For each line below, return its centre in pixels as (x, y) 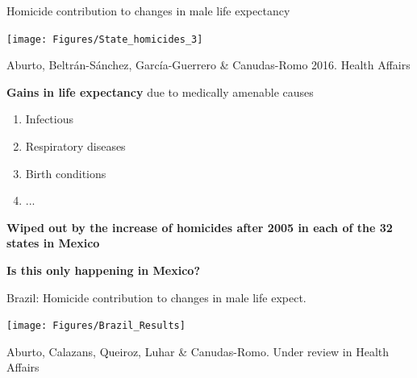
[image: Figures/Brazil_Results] (96, 326)
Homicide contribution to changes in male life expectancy (148, 10)
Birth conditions (66, 173)
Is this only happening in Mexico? (104, 270)
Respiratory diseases (75, 146)
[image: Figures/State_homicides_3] (105, 39)
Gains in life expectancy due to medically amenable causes (160, 91)
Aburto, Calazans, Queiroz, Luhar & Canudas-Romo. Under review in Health (198, 351)
